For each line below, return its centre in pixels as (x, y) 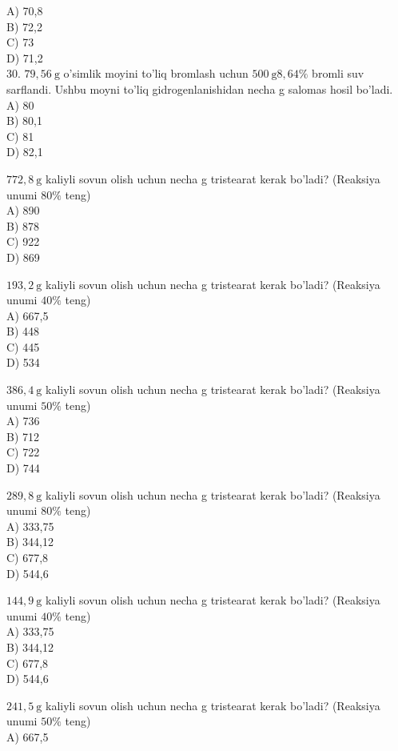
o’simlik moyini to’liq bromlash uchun (156, 73)
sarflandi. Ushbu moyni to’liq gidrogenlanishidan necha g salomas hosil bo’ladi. (200, 88)
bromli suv (338, 73)
